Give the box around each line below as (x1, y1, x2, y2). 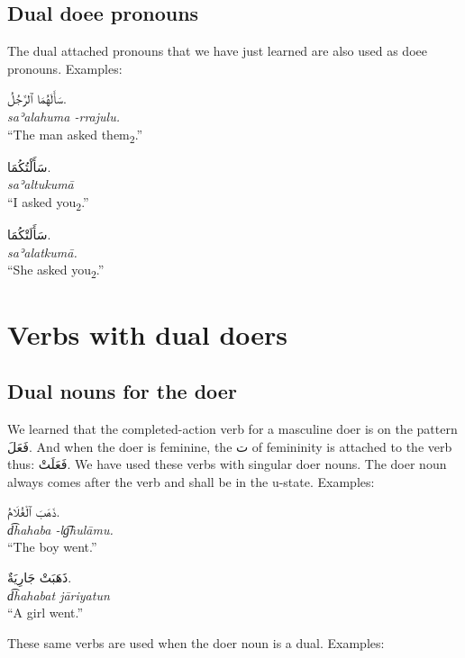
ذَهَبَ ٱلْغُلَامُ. (7, 502, 60, 521)
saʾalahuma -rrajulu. (7, 106, 120, 125)
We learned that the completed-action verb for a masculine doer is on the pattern (7, 419, 458, 437)
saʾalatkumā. (7, 242, 77, 261)
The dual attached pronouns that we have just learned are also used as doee (7, 41, 427, 60)
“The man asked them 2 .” (7, 124, 143, 146)
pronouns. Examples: (7, 59, 123, 77)
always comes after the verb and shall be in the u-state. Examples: (7, 472, 375, 491)
